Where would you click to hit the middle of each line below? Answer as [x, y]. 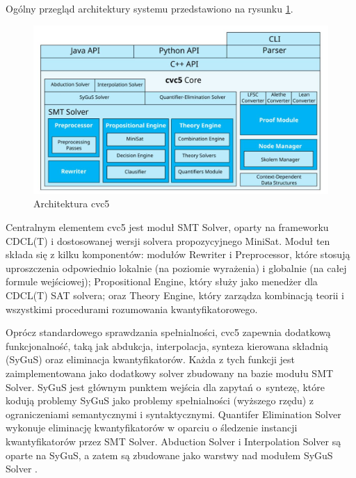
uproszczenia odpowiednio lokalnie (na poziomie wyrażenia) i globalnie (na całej [176, 268]
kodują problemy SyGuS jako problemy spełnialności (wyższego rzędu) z [160, 400]
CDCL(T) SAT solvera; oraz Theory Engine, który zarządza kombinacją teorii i [175, 295]
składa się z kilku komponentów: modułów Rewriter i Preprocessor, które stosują [178, 254]
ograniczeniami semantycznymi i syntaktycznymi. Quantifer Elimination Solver [173, 414]
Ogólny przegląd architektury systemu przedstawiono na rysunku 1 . [149, 8]
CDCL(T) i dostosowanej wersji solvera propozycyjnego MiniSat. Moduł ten [168, 240]
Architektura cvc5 [72, 204]
